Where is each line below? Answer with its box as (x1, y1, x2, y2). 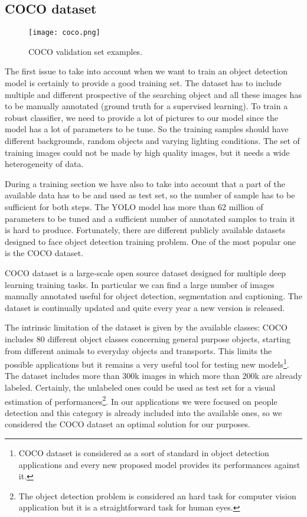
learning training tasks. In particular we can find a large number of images (5, 278, 275, 290)
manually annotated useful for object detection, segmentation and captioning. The (5, 290, 302, 302)
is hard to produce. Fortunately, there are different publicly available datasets (5, 224, 286, 236)
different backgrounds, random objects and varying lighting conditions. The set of (5, 135, 300, 147)
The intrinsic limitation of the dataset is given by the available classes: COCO (5, 321, 288, 333)
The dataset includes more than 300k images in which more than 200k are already (5, 369, 302, 382)
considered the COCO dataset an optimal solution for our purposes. (5, 418, 250, 430)
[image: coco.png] (28, 28, 100, 37)
